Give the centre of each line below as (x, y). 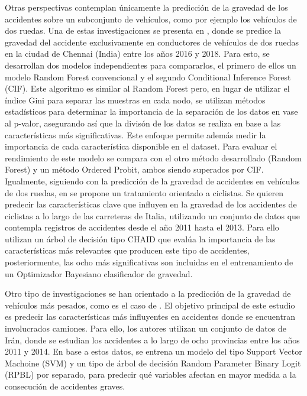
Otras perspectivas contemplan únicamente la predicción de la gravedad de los (146, 7)
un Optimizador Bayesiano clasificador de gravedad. (99, 273)
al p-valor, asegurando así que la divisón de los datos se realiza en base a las (143, 123)
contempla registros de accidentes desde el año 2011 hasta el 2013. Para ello (142, 227)
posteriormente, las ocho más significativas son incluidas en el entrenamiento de (149, 262)
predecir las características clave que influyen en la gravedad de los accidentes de (151, 204)
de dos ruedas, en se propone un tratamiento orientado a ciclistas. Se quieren (144, 192)
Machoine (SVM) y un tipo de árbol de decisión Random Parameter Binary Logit (153, 363)
